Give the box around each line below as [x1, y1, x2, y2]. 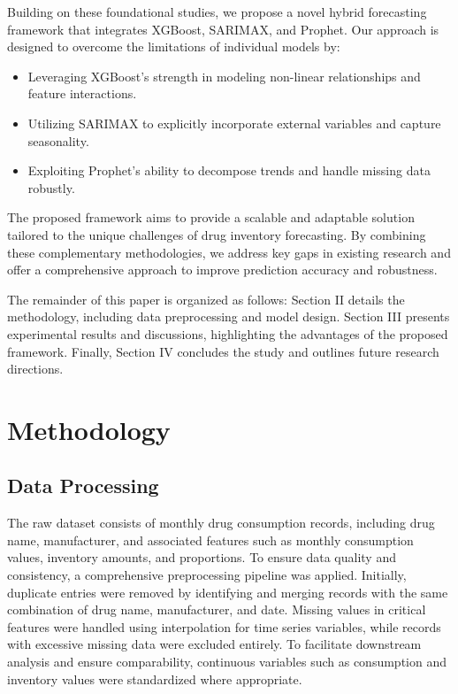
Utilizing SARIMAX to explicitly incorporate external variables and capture [27, 113, 441, 132]
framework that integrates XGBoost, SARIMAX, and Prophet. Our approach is [7, 19, 439, 38]
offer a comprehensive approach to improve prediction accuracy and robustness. [7, 260, 438, 279]
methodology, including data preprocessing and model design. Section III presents [7, 307, 450, 326]
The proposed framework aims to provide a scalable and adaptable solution [7, 208, 415, 227]
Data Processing [7, 472, 159, 499]
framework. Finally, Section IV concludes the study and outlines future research [7, 342, 439, 360]
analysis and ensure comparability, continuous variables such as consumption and [7, 652, 447, 671]
